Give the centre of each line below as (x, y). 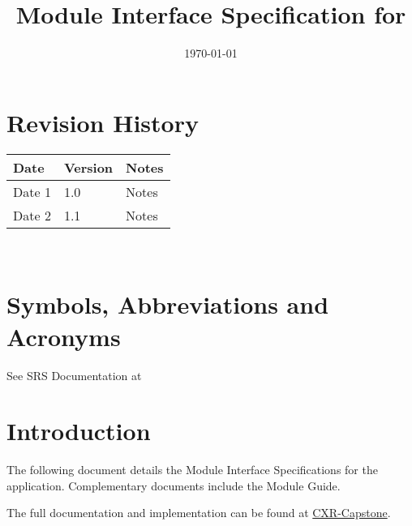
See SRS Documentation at (74, 375)
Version (88, 167)
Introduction (79, 431)
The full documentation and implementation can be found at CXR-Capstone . (199, 513)
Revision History (103, 122)
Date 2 (32, 215)
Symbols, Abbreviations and (168, 304)
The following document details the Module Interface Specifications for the (192, 470)
